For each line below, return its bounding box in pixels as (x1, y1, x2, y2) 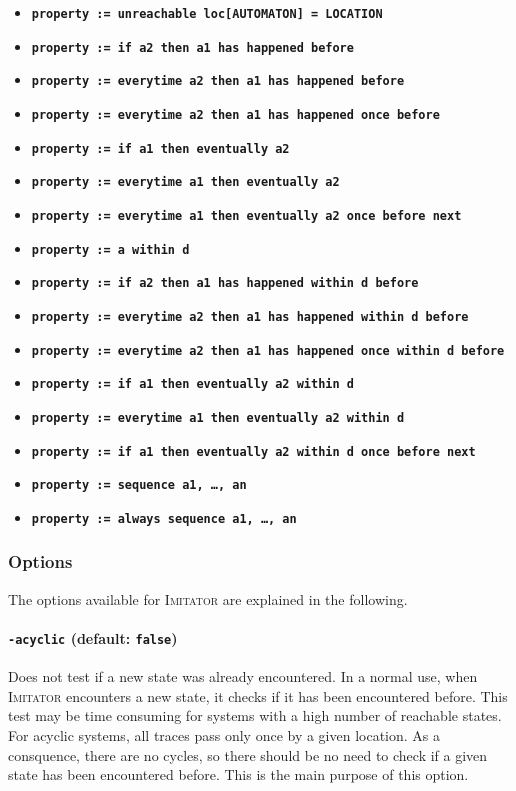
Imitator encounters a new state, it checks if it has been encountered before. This (8, 685, 508, 706)
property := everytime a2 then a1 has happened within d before (31, 309, 469, 324)
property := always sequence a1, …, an (31, 511, 297, 526)
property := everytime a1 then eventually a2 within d (31, 410, 405, 425)
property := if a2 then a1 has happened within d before (31, 276, 419, 291)
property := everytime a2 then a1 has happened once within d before (31, 343, 505, 358)
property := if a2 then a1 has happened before (31, 40, 354, 55)
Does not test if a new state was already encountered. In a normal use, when (8, 666, 478, 687)
